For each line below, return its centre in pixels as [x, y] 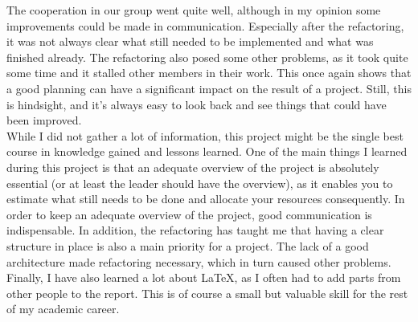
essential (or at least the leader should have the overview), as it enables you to [200, 183]
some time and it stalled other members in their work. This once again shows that [209, 73]
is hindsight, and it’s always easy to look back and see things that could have [197, 104]
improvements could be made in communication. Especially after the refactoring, [205, 25]
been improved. [44, 120]
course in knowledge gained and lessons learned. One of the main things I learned [207, 151]
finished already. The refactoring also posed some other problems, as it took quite [207, 57]
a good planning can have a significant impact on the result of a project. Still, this [209, 88]
